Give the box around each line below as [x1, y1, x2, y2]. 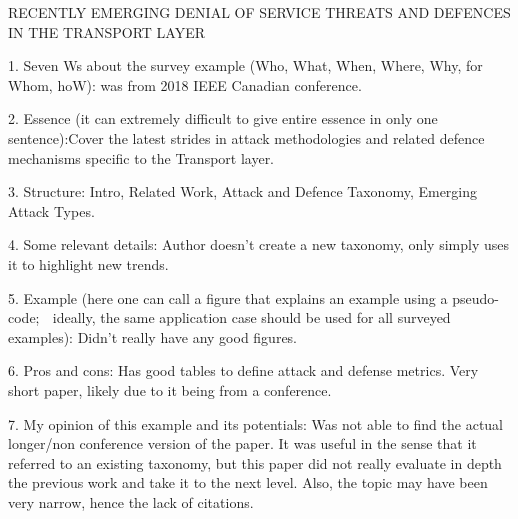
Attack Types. [8, 200, 95, 221]
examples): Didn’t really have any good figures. [8, 326, 298, 347]
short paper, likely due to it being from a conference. [8, 379, 332, 400]
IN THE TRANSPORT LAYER [8, 21, 205, 42]
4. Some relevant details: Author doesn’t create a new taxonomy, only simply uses [8, 234, 509, 255]
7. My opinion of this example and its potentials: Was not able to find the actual [8, 413, 504, 434]
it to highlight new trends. [8, 253, 169, 274]
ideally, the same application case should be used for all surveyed [52, 307, 451, 328]
